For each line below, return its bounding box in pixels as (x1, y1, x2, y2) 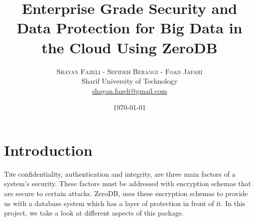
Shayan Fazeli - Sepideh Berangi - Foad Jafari (56, 66, 203, 76)
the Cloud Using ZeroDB (41, 37, 218, 57)
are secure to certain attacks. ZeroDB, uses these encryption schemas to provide (4, 188, 248, 198)
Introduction (4, 139, 93, 160)
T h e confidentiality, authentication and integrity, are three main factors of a (4, 168, 236, 179)
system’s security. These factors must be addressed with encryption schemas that (4, 178, 251, 189)
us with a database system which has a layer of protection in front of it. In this (4, 198, 246, 208)
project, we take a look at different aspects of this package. (4, 208, 184, 218)
